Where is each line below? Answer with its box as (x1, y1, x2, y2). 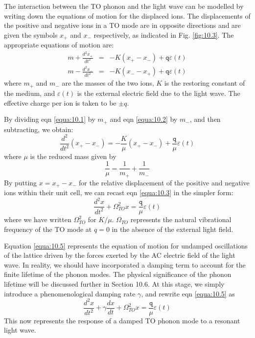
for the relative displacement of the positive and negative (79, 177, 250, 187)
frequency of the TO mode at (4, 224, 92, 234)
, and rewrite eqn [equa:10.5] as (141, 288, 235, 298)
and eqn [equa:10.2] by (110, 114, 178, 124)
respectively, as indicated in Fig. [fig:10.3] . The (93, 29, 234, 40)
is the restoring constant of (164, 78, 245, 88)
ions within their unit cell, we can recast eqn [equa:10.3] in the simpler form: (4, 187, 233, 198)
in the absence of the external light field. (112, 224, 233, 234)
